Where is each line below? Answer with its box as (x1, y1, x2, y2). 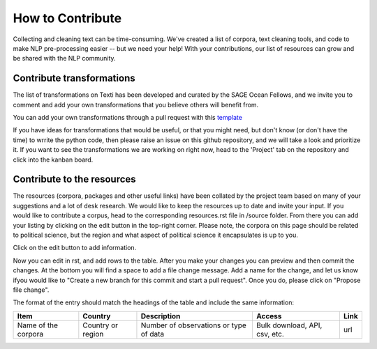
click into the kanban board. (13, 155, 94, 164)
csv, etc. (256, 329, 284, 339)
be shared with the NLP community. (13, 54, 116, 63)
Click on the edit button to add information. (13, 244, 137, 252)
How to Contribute (13, 10, 122, 26)
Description (140, 311, 181, 320)
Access (256, 311, 282, 320)
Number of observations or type (140, 320, 247, 330)
